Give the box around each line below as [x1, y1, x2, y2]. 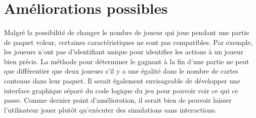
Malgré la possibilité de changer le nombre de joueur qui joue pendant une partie [4, 27, 250, 37]
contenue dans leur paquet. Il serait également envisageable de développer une [4, 75, 240, 85]
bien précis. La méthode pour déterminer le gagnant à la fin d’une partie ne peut [4, 56, 249, 66]
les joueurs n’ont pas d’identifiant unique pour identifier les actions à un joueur [4, 46, 244, 57]
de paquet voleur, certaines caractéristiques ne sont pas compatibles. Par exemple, [4, 37, 253, 47]
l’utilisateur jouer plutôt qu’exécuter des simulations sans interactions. [4, 104, 217, 115]
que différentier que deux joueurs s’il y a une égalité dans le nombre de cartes [4, 66, 239, 76]
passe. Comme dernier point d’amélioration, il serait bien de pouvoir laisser [4, 95, 232, 105]
